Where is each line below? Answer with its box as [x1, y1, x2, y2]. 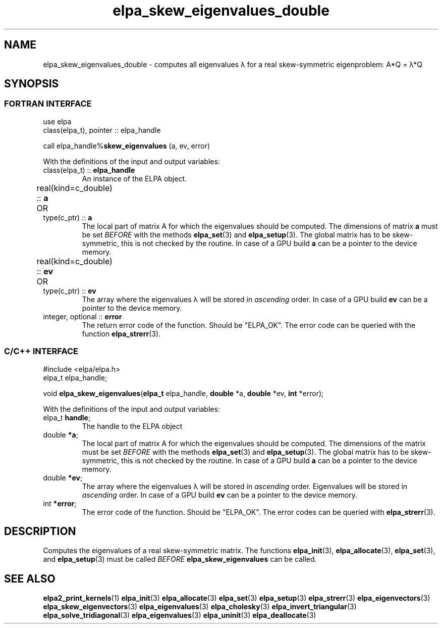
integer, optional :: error [43, 312, 122, 321]
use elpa [43, 117, 72, 126]
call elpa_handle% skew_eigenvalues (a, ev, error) [43, 141, 210, 150]
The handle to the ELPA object [82, 421, 183, 430]
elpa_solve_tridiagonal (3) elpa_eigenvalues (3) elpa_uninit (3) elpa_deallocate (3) [43, 611, 316, 620]
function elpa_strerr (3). [82, 329, 161, 338]
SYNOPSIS [4, 77, 59, 90]
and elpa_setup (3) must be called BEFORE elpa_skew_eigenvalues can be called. [43, 555, 317, 564]
